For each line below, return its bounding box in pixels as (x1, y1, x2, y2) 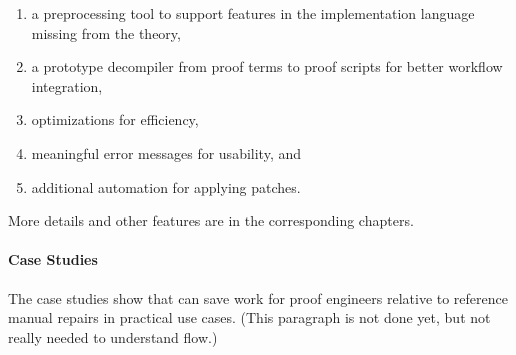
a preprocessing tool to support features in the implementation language (31, 3, 475, 23)
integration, (31, 75, 103, 96)
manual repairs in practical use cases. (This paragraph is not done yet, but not (8, 307, 491, 328)
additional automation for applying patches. (31, 176, 301, 197)
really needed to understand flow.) (8, 326, 218, 347)
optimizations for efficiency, (31, 109, 199, 130)
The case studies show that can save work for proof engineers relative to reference (8, 287, 508, 308)
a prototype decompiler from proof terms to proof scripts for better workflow (31, 56, 503, 77)
